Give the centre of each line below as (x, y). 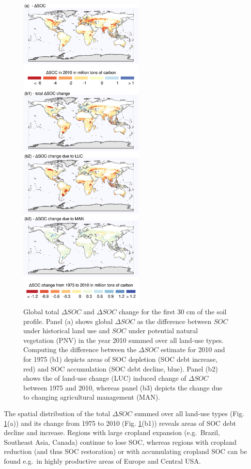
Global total (41, 311)
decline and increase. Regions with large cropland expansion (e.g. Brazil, (112, 432)
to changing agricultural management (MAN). (92, 397)
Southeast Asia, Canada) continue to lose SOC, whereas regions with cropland (120, 442)
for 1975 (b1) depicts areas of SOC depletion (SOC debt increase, (120, 359)
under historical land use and (67, 331)
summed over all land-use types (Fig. (189, 413)
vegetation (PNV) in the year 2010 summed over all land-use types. (124, 340)
